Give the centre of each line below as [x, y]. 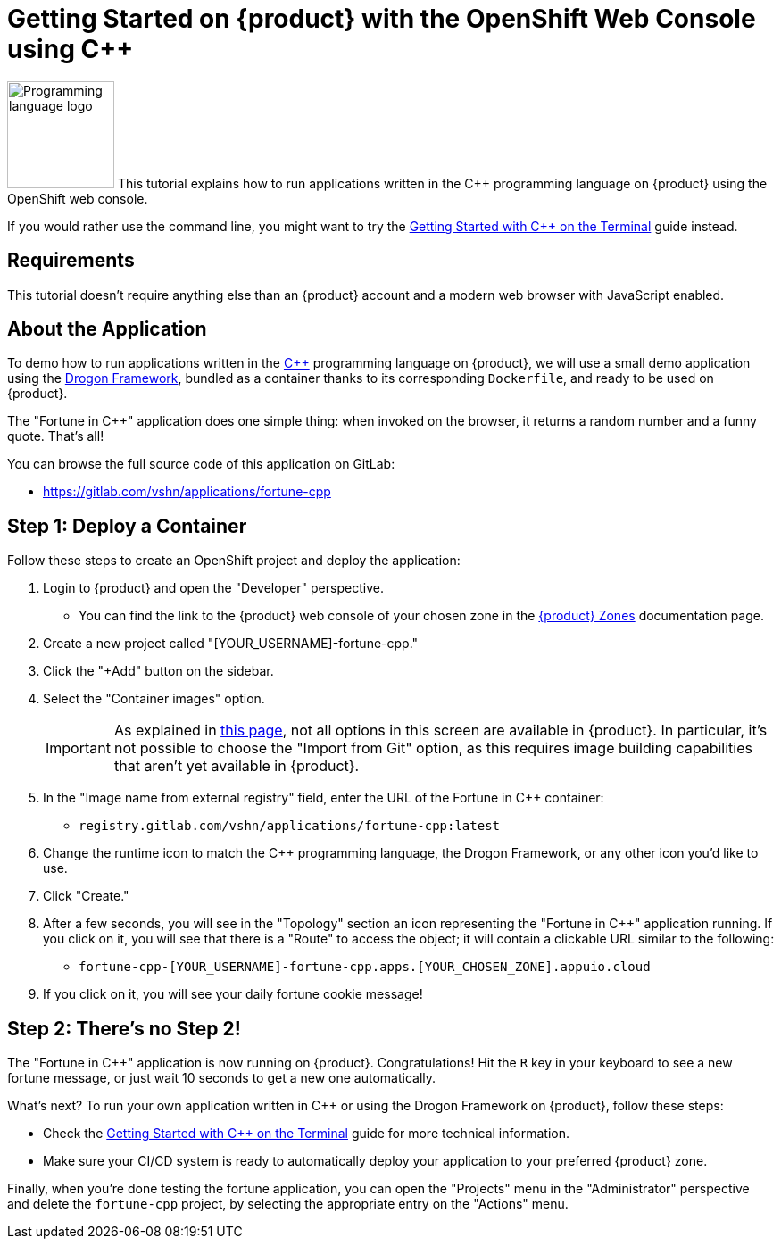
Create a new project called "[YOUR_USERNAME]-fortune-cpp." [231, 644]
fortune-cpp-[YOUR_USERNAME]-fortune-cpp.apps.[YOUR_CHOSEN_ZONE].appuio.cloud [365, 967]
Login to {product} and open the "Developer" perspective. [213, 588]
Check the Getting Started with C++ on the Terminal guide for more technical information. [306, 1134]
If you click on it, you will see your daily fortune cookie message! [233, 994]
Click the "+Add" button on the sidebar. [158, 671]
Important [78, 748]
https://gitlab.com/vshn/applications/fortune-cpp [187, 492]
